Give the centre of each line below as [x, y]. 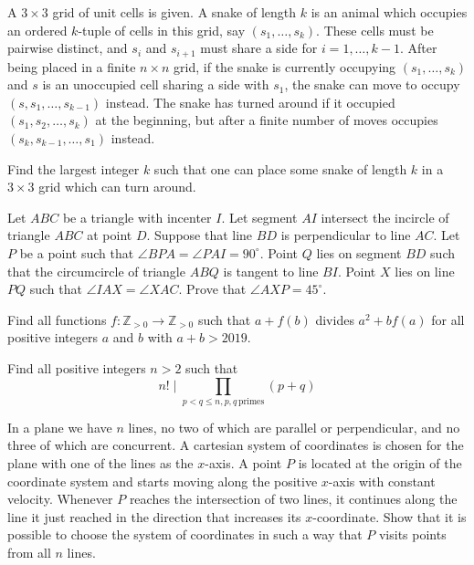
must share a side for [259, 48]
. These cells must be [375, 30]
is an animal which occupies [389, 12]
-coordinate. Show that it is [390, 516]
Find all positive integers [77, 367]
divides [335, 319]
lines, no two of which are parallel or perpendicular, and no [294, 427]
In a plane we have [60, 427]
